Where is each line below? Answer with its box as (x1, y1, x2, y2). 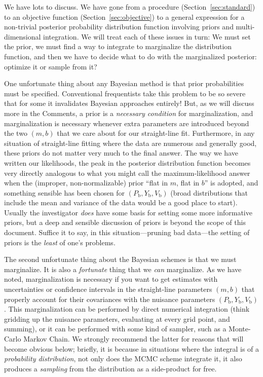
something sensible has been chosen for (4, 187, 125, 198)
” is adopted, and (204, 177, 258, 188)
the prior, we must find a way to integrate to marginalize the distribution (4, 41, 232, 52)
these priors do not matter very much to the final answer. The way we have (4, 147, 238, 158)
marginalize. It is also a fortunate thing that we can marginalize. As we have (4, 263, 242, 274)
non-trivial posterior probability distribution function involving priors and (4, 21, 234, 32)
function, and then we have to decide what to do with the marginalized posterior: (4, 51, 257, 61)
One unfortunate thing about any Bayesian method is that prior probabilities (4, 78, 244, 89)
